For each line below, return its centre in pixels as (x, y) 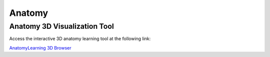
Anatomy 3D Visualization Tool (62, 26)
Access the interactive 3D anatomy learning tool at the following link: (80, 39)
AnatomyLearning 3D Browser (40, 48)
